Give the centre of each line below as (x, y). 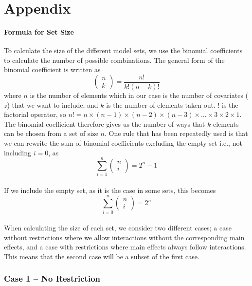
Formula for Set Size (39, 31)
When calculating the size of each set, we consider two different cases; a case (118, 228)
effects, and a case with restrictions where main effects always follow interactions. (125, 247)
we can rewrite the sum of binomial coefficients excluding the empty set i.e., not (123, 143)
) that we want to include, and (53, 105)
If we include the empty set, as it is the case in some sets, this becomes (110, 190)
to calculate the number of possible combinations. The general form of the (114, 60)
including (18, 152)
